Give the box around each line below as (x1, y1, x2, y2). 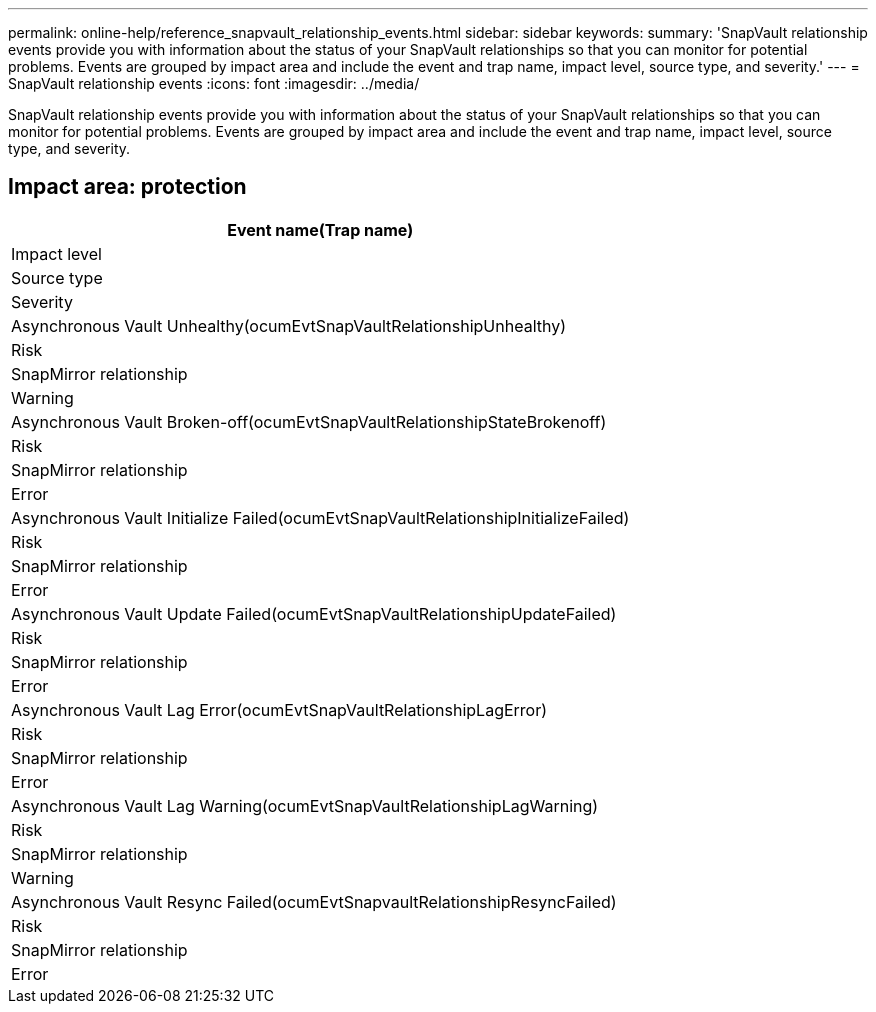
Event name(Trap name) (227, 219, 414, 240)
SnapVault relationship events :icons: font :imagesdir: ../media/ (8, 75, 420, 92)
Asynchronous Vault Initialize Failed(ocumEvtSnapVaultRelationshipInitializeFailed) (11, 507, 630, 528)
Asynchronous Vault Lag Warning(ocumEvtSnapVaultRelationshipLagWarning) (11, 795, 599, 816)
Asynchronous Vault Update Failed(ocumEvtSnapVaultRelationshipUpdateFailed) (11, 603, 617, 624)
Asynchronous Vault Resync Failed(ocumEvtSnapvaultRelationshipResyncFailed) (11, 891, 617, 912)
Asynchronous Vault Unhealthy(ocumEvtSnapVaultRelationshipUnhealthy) (11, 315, 567, 336)
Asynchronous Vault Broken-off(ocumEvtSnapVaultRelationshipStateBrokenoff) (11, 411, 607, 432)
